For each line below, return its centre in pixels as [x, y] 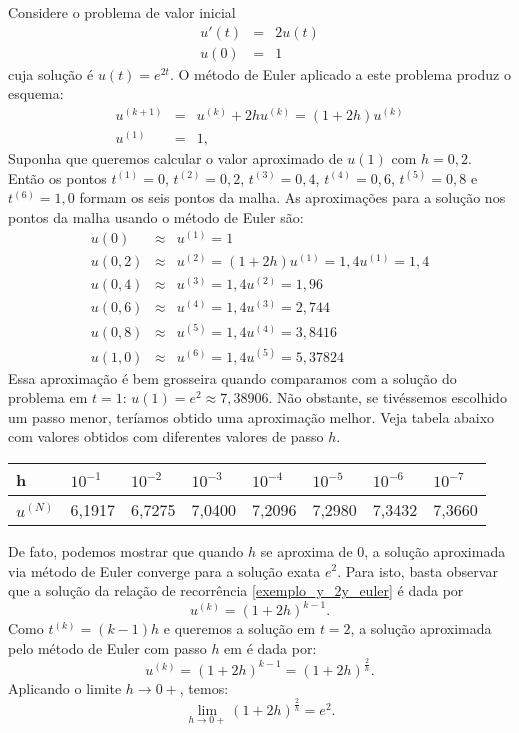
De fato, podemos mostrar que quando [126, 550]
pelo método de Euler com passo [107, 647]
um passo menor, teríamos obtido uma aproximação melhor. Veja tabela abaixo [251, 416]
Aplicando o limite [65, 687]
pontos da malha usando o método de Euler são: [156, 216]
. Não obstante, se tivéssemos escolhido [387, 397]
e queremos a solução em [239, 628]
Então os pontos [57, 177]
